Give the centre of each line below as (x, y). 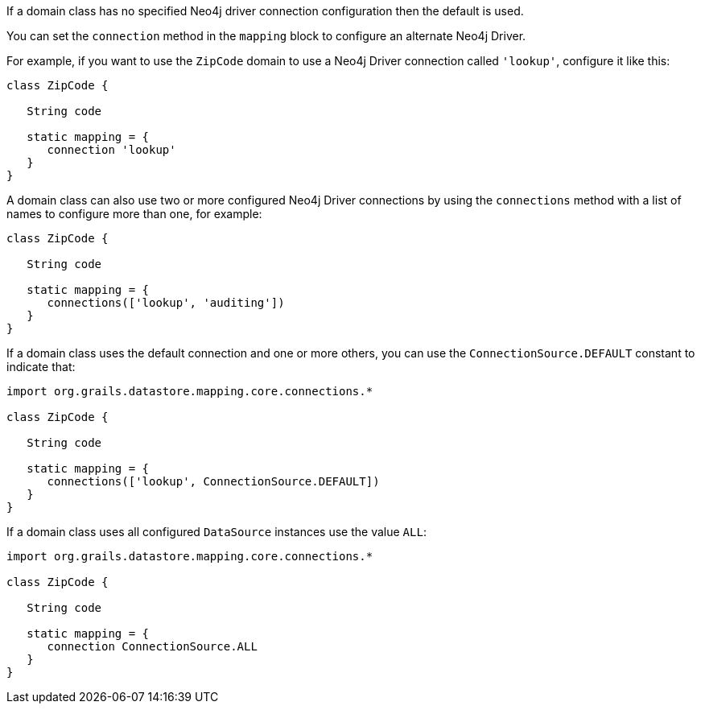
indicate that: (41, 367)
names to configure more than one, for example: (134, 214)
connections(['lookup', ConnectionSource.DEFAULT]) (213, 481)
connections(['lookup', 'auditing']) (166, 303)
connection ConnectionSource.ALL (152, 646)
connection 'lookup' (111, 150)
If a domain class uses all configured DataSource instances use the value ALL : (216, 532)
